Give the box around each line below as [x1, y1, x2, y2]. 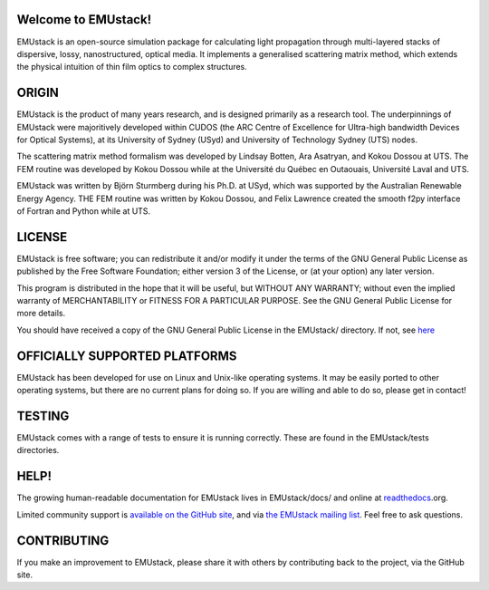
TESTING [16, 408, 70, 423]
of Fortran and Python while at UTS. [16, 205, 151, 217]
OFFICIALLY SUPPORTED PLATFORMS [16, 348, 237, 363]
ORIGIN [16, 85, 59, 101]
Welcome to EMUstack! [16, 12, 152, 27]
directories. [16, 445, 60, 456]
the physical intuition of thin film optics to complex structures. [16, 62, 248, 73]
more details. [16, 308, 66, 319]
